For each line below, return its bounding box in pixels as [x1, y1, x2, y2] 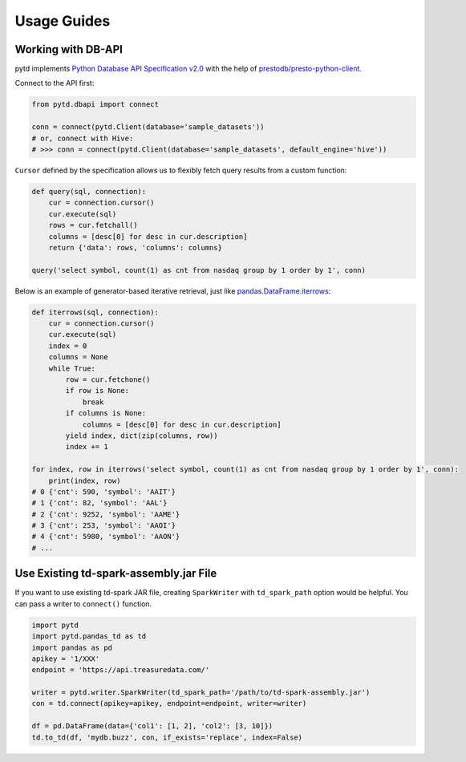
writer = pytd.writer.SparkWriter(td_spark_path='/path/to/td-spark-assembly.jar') [31, 688, 371, 697]
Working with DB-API [14, 43, 124, 56]
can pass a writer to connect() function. [14, 598, 152, 609]
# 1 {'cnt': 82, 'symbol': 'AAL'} [31, 498, 168, 508]
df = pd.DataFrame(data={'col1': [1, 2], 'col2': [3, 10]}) [31, 722, 274, 731]
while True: [48, 363, 96, 373]
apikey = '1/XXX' [31, 654, 100, 663]
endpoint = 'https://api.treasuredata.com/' [31, 666, 210, 675]
